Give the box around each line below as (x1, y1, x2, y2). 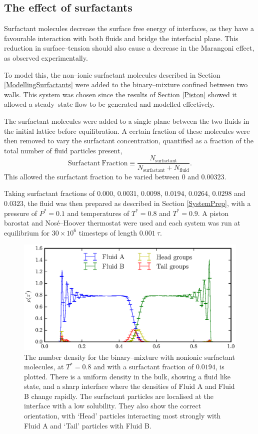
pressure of (4, 207, 37, 218)
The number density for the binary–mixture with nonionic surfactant (24, 351, 235, 362)
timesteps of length (78, 227, 137, 238)
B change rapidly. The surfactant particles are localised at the (24, 390, 213, 401)
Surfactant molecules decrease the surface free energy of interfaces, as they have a (4, 23, 254, 34)
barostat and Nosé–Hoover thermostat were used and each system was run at (4, 218, 240, 228)
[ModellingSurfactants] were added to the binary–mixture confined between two (4, 79, 248, 90)
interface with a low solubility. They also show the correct (24, 400, 201, 411)
